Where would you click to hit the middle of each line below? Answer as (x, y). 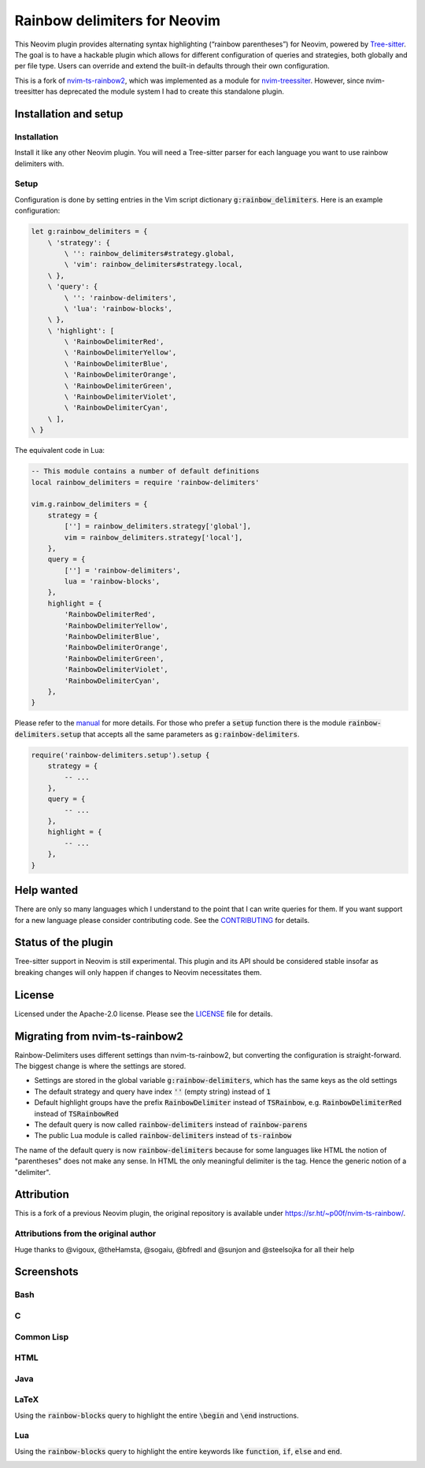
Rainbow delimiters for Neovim (117, 20)
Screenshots (46, 1272)
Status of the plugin (64, 942)
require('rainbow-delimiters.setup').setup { (120, 755)
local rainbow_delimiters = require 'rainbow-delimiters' (145, 482)
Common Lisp (42, 1336)
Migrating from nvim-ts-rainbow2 (99, 1036)
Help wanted (46, 890)
